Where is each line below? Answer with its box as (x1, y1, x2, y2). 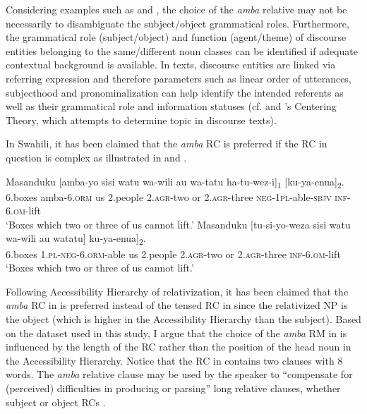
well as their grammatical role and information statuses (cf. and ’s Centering (6, 99, 337, 114)
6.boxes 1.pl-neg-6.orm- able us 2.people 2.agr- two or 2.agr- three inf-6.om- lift (6, 246, 341, 261)
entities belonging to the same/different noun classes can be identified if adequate (6, 43, 358, 58)
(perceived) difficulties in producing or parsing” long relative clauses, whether (6, 380, 341, 395)
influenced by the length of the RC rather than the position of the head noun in (6, 339, 351, 354)
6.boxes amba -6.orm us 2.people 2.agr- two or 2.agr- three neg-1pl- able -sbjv (6, 189, 332, 204)
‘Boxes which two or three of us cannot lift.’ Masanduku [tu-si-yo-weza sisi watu (6, 217, 351, 231)
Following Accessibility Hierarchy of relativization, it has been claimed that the (6, 284, 349, 298)
